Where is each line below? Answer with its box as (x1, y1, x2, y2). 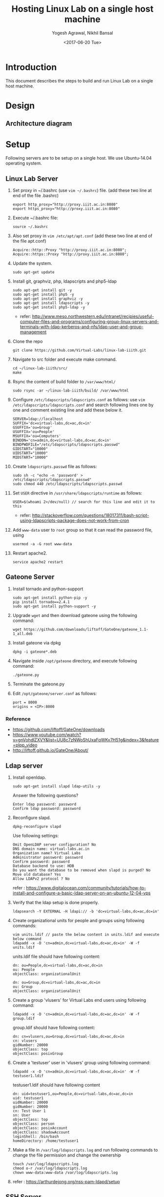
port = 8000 (12, 700, 37, 705)
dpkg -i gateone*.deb (12, 649, 57, 654)
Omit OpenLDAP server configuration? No (12, 842, 96, 847)
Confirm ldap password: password (12, 806, 81, 811)
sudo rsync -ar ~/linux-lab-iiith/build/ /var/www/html (12, 388, 129, 393)
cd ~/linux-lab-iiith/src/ (12, 366, 68, 371)
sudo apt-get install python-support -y (12, 604, 96, 609)
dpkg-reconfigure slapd (12, 824, 61, 829)
